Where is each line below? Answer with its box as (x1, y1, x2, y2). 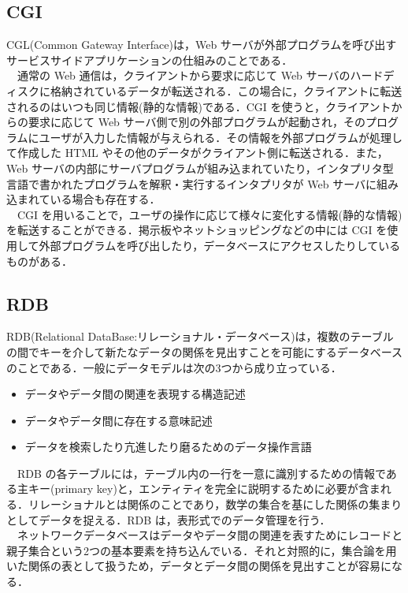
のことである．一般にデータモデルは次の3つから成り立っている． (6, 359, 342, 375)
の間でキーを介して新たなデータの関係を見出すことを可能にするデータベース (6, 343, 403, 360)
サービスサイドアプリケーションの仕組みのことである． (6, 51, 293, 68)
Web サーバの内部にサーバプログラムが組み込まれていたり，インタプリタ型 (6, 159, 394, 176)
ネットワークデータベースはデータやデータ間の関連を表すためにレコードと (17, 527, 403, 543)
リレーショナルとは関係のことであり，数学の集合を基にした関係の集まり (28, 496, 402, 513)
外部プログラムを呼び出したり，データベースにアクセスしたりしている (39, 237, 401, 253)
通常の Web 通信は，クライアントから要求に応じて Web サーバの (17, 67, 351, 84)
